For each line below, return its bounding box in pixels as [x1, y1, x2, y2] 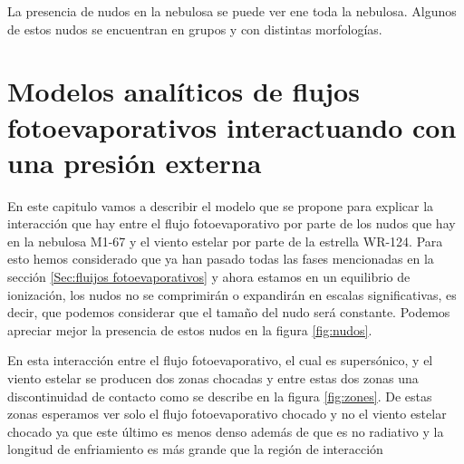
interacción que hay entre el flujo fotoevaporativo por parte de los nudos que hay [7, 214, 456, 233]
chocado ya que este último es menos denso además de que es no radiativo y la [7, 421, 444, 440]
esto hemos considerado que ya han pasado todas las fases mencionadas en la [7, 249, 434, 268]
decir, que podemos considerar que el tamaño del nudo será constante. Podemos [7, 303, 450, 322]
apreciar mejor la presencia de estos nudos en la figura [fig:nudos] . [7, 320, 372, 339]
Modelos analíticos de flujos [7, 72, 360, 110]
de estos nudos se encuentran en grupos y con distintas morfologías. [7, 19, 382, 38]
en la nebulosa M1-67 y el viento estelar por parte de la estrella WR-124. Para [7, 231, 443, 250]
